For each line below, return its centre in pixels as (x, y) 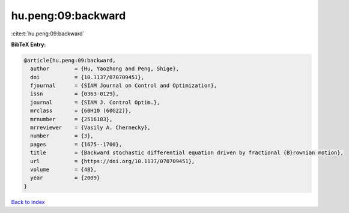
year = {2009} (65, 178)
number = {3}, (62, 136)
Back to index (28, 202)
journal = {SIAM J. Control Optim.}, (95, 102)
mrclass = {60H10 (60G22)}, (81, 111)
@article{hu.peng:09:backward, (70, 60)
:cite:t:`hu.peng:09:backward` (48, 34)
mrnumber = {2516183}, (71, 119)
